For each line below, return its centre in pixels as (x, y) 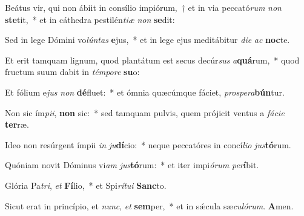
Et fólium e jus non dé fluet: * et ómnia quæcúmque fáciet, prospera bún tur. (145, 92)
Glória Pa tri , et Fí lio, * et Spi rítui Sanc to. (86, 185)
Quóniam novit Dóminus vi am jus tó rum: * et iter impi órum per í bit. (132, 165)
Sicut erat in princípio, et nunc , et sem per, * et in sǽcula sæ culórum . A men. (149, 205)
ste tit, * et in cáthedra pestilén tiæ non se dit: (90, 19)
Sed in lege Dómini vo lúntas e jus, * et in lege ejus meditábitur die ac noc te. (147, 40)
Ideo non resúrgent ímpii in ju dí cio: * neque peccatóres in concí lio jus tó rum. (148, 144)
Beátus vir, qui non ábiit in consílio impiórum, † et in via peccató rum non (143, 7)
